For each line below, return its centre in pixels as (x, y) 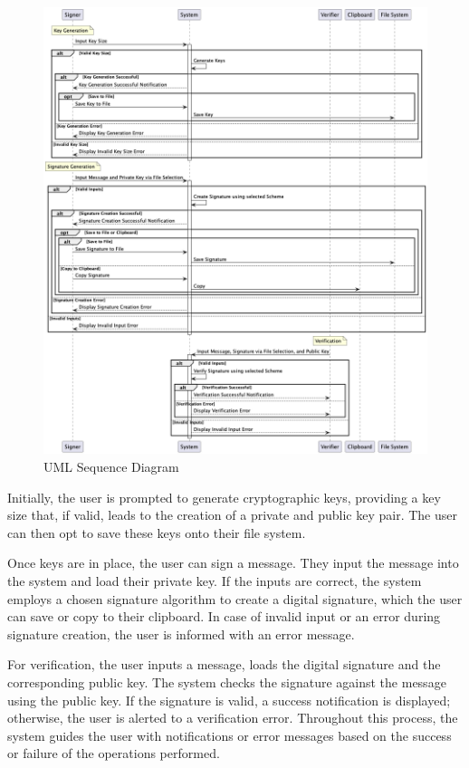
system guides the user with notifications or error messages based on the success (230, 735)
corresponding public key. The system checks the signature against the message (227, 682)
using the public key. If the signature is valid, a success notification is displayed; (229, 700)
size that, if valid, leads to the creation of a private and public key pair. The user (232, 515)
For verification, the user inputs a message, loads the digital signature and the (224, 664)
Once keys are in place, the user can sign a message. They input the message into (233, 563)
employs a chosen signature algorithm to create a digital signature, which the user (235, 598)
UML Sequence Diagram (111, 466)
